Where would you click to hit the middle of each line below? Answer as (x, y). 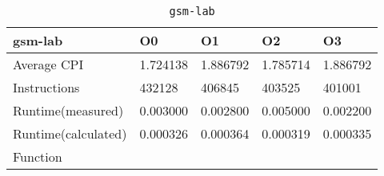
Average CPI (48, 64)
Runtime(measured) (68, 110)
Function (38, 156)
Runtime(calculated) (70, 133)
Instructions (46, 87)
